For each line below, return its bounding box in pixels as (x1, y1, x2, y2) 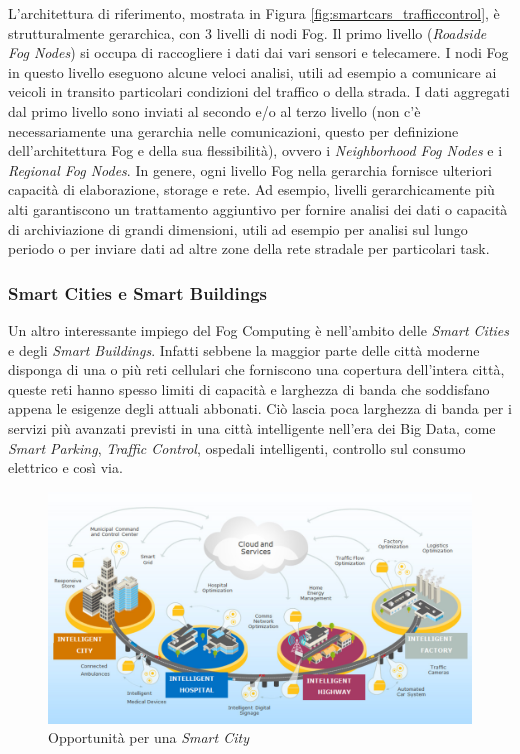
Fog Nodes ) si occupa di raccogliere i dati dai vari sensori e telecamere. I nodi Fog (8, 42, 509, 63)
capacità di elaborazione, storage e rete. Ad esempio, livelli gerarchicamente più (8, 179, 495, 200)
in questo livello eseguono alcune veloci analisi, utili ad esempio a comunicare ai (8, 61, 497, 82)
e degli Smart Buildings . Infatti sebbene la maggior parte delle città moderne (8, 339, 480, 360)
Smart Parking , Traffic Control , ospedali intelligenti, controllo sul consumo (8, 437, 466, 458)
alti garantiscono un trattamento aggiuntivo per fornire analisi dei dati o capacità (8, 198, 508, 219)
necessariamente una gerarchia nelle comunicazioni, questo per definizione (8, 120, 459, 141)
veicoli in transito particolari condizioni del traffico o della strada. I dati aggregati (8, 81, 510, 102)
